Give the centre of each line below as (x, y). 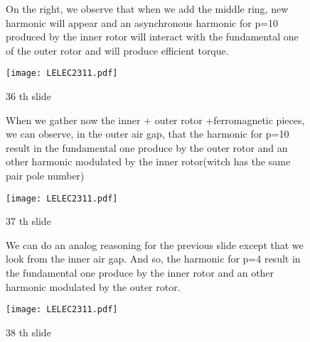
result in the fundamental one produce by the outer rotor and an (147, 147)
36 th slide (28, 96)
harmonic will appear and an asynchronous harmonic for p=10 (142, 22)
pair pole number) (45, 175)
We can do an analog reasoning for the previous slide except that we (155, 244)
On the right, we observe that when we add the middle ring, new (147, 9)
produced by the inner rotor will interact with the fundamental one (152, 37)
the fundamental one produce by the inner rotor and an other (140, 273)
